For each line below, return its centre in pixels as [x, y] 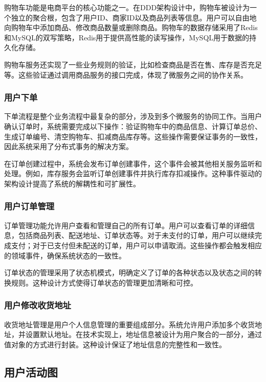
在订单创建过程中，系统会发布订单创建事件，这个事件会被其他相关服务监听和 [133, 163]
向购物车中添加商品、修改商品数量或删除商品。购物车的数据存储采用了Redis [131, 27]
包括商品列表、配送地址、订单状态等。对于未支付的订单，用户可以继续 [136, 235]
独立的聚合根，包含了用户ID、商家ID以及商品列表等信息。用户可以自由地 [134, 17]
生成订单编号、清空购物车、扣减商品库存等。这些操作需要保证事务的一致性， [133, 136]
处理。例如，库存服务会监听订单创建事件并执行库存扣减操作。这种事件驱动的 [133, 173]
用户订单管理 [29, 206]
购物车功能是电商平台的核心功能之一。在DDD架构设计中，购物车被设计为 [127, 7]
